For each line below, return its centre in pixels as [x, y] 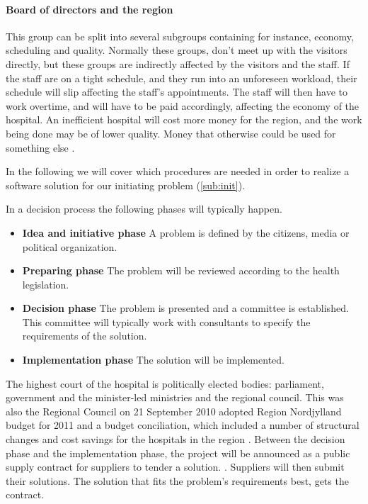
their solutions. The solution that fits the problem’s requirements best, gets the [177, 480]
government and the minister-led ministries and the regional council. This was [175, 397]
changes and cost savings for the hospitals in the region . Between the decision [176, 439]
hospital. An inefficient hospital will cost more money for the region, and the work [184, 119]
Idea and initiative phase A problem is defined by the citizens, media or [186, 232]
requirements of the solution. [85, 336]
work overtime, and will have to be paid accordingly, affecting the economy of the [183, 105]
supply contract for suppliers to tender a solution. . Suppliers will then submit [175, 467]
